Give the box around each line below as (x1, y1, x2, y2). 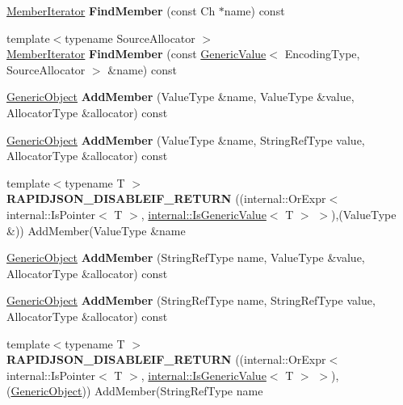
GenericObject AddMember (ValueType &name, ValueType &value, (6, 88, 355, 105)
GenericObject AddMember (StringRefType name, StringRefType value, (6, 292, 376, 309)
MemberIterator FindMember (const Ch (6, 2, 216, 19)
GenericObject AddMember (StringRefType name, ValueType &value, (6, 249, 365, 266)
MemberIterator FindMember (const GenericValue (6, 45, 267, 62)
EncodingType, (284, 45, 360, 62)
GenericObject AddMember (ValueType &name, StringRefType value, (6, 131, 365, 148)
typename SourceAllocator (65, 29, 195, 46)
